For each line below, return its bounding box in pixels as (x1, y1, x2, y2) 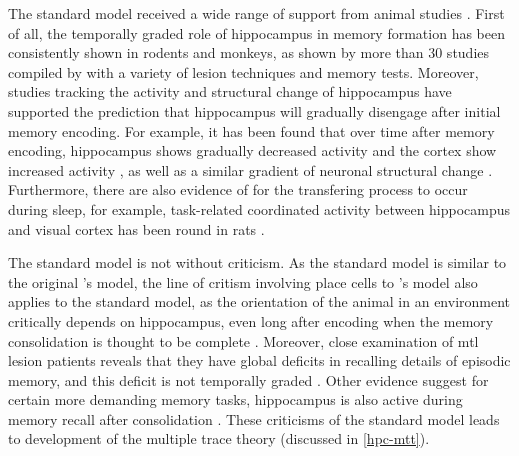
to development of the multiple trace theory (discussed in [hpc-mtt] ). (8, 428, 430, 449)
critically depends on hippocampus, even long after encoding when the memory (8, 310, 494, 331)
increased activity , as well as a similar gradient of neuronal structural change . (8, 159, 493, 180)
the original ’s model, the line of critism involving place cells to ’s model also (8, 271, 478, 292)
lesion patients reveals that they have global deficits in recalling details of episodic (8, 350, 511, 371)
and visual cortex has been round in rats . (8, 218, 265, 239)
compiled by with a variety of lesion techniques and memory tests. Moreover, (8, 61, 479, 82)
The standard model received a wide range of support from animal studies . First (8, 3, 505, 23)
